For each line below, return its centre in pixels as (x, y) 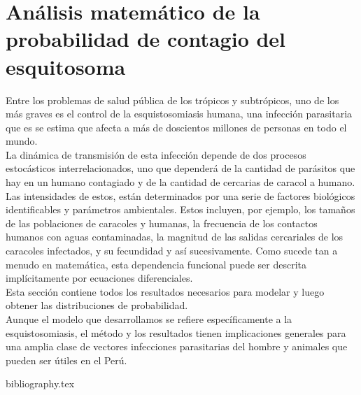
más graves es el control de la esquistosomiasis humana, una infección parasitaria (179, 114)
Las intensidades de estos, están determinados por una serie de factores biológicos (180, 195)
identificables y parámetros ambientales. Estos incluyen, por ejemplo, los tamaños (180, 209)
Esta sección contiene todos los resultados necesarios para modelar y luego (165, 291)
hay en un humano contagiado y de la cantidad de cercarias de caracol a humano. (180, 182)
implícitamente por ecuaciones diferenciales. (99, 278)
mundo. (22, 141)
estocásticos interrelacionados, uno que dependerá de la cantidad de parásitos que (180, 168)
